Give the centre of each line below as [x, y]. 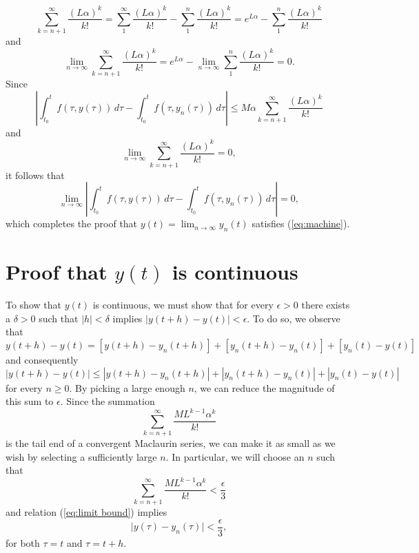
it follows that [35, 175]
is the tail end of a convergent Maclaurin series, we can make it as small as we [171, 443]
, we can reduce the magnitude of [264, 387]
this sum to [30, 401]
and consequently [42, 359]
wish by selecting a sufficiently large [81, 456]
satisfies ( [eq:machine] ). [301, 223]
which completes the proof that [72, 223]
